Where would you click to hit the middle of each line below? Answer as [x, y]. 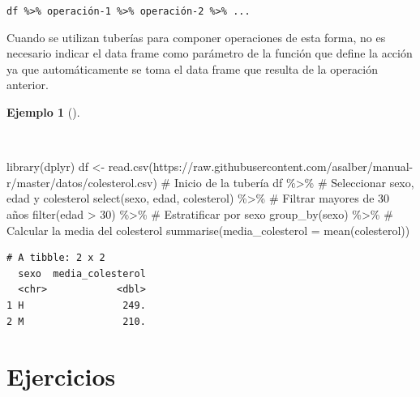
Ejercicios [61, 376]
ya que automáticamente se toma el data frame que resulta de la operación [192, 68]
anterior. [28, 85]
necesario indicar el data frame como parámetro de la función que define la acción [210, 53]
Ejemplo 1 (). [43, 112]
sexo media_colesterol [82, 273]
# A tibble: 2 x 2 [56, 258]
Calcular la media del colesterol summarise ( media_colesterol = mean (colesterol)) [208, 230]
